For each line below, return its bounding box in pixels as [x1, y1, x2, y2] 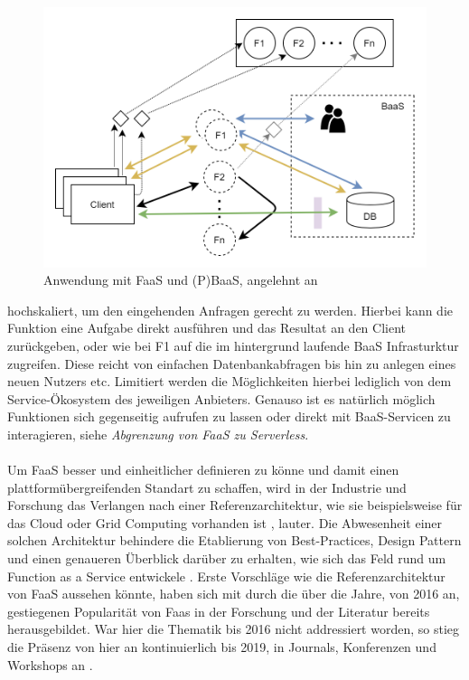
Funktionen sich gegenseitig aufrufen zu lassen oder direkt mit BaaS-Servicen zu [7, 407, 451, 426]
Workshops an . [7, 655, 93, 674]
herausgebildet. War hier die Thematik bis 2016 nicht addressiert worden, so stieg [7, 619, 460, 638]
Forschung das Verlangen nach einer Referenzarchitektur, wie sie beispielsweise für [7, 496, 463, 515]
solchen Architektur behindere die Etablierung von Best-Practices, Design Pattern [7, 531, 462, 550]
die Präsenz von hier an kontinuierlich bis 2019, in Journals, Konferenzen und [7, 637, 436, 656]
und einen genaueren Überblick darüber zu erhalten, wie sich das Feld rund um [7, 549, 446, 568]
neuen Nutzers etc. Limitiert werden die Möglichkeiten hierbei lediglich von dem [7, 372, 452, 391]
